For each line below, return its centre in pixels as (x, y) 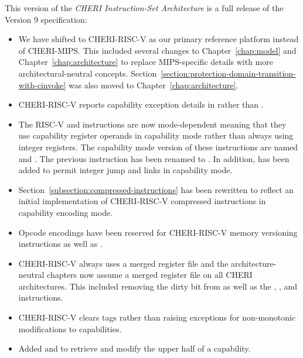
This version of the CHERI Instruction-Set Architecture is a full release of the (144, 8)
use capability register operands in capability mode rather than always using (156, 135)
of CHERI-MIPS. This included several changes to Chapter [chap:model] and (157, 50)
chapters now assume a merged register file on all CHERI (150, 275)
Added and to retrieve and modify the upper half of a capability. (135, 348)
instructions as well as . (60, 244)
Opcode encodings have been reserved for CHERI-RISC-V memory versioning (158, 232)
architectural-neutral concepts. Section (88, 73)
